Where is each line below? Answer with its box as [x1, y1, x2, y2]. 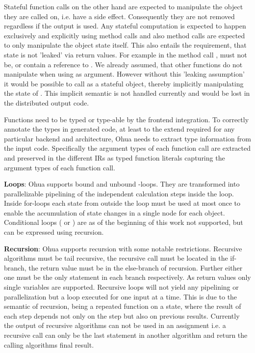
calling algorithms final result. [4, 339, 94, 350]
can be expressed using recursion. [4, 227, 104, 237]
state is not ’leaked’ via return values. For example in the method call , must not [4, 49, 247, 59]
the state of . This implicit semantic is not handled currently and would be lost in [4, 88, 250, 98]
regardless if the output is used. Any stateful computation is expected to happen [4, 21, 246, 31]
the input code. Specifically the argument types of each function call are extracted [4, 143, 251, 153]
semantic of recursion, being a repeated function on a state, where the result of [4, 301, 241, 311]
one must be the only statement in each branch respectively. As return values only [4, 272, 251, 282]
